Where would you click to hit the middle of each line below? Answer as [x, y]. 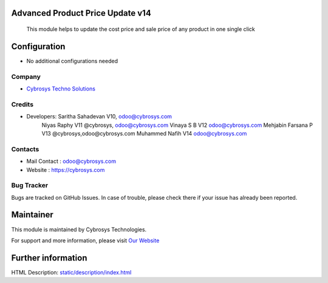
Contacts [25, 149]
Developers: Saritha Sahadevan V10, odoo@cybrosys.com [99, 117]
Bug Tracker [30, 185]
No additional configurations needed [72, 61]
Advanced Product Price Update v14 [81, 13]
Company [26, 77]
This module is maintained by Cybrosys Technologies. [79, 229]
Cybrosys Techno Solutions [61, 89]
